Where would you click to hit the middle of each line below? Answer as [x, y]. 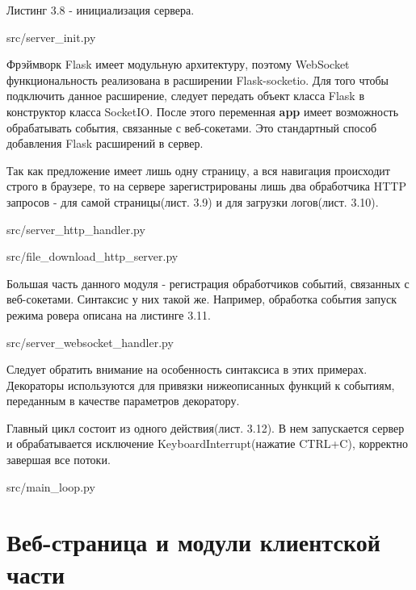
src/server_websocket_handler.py [90, 342]
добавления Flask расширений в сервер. [105, 143]
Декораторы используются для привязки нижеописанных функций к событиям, [201, 385]
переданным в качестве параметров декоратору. [123, 401]
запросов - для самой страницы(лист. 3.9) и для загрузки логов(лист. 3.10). [193, 201]
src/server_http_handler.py [76, 229]
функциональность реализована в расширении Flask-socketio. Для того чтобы [197, 80]
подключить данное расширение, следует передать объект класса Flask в [186, 96]
